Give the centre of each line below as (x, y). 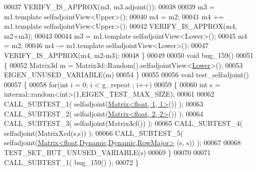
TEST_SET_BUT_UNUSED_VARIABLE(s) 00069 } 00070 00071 (107, 152)
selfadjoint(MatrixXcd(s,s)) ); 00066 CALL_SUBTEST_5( (94, 133)
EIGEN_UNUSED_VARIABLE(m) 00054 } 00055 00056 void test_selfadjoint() (127, 75)
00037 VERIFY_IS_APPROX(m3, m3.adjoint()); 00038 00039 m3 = (109, 6)
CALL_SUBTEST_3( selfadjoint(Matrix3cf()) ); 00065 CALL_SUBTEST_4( (123, 123)
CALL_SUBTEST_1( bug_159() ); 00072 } (72, 162)
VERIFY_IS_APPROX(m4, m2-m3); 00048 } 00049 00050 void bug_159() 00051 (129, 55)
